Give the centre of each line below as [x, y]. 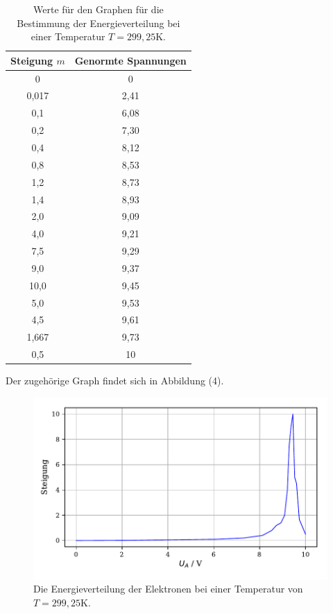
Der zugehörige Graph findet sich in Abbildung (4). [115, 381]
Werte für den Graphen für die [99, 9]
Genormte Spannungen [130, 60]
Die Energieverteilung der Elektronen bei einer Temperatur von [168, 589]
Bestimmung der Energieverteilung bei [99, 23]
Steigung [32, 60]
